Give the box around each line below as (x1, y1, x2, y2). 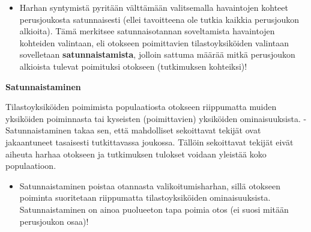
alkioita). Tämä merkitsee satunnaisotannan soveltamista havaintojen (19, 25, 275, 37)
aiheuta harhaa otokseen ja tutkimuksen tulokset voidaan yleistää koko (5, 147, 267, 160)
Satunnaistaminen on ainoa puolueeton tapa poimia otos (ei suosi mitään (19, 203, 289, 215)
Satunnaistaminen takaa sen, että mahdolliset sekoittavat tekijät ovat (5, 124, 261, 136)
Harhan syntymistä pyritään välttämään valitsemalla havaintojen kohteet (19, 1, 288, 13)
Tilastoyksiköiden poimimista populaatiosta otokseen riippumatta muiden (5, 100, 277, 113)
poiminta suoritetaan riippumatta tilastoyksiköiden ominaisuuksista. (19, 191, 271, 204)
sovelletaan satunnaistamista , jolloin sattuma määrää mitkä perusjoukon (19, 48, 295, 61)
